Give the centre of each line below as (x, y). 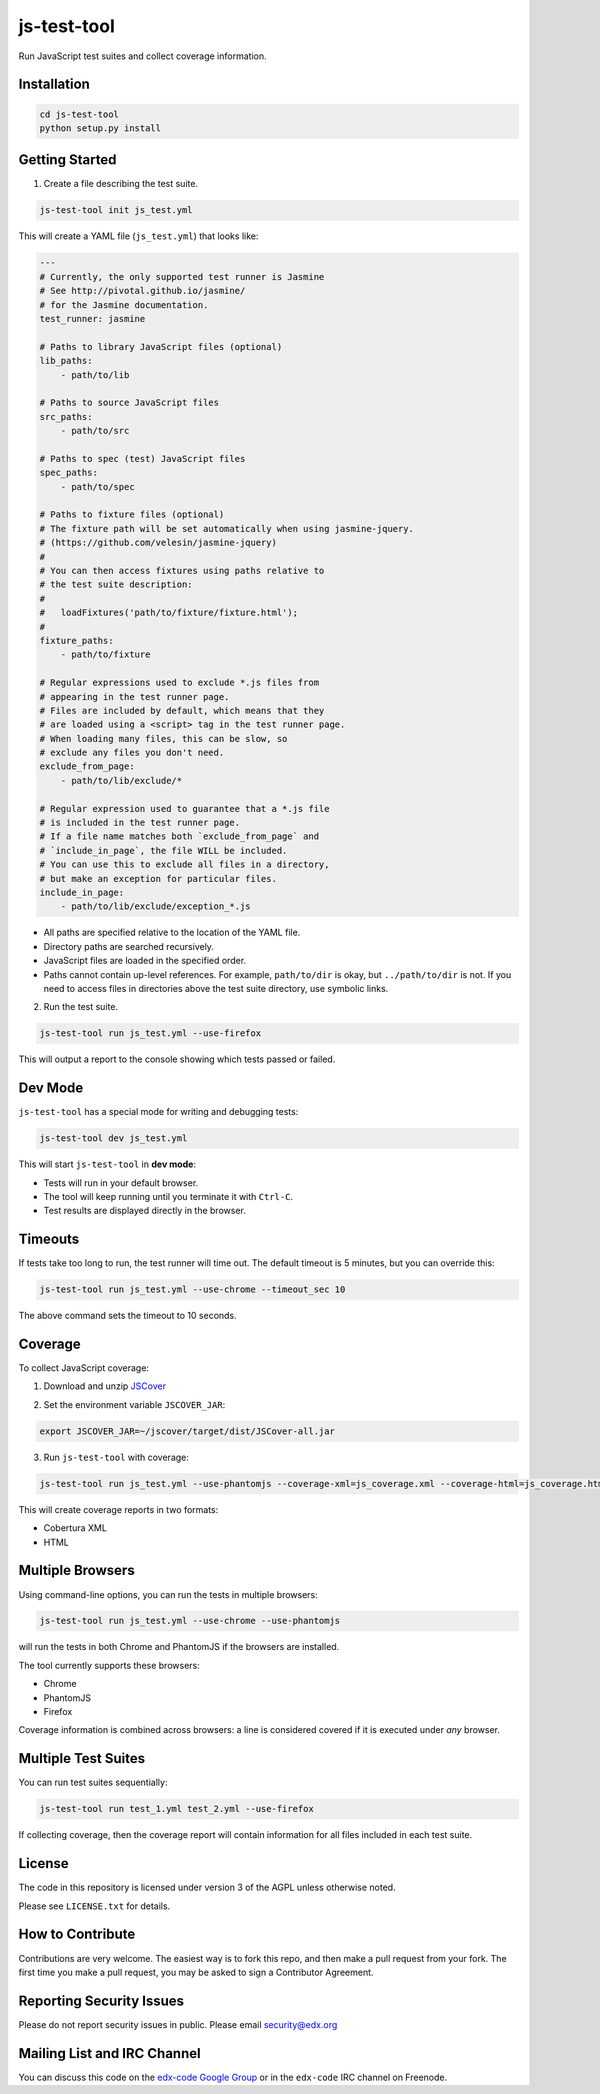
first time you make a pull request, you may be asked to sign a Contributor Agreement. (196, 1972)
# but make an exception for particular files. (158, 878)
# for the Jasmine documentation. (124, 304)
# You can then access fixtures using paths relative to (182, 570)
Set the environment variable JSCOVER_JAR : (134, 1404)
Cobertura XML (75, 1528)
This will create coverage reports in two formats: (118, 1509)
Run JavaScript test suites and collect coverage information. (142, 56)
